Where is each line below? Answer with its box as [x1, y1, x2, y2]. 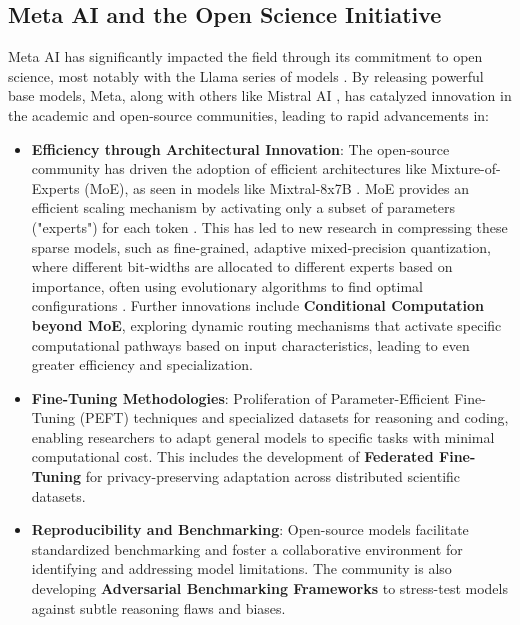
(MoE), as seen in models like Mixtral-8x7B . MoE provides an [84, 177, 470, 198]
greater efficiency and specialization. [31, 354, 253, 375]
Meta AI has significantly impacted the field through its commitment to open [8, 46, 483, 67]
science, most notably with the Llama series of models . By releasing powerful [8, 65, 484, 86]
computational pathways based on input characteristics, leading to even [31, 334, 470, 355]
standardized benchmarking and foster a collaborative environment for [31, 538, 463, 559]
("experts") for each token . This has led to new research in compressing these [31, 216, 508, 237]
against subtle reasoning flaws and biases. [31, 597, 286, 618]
